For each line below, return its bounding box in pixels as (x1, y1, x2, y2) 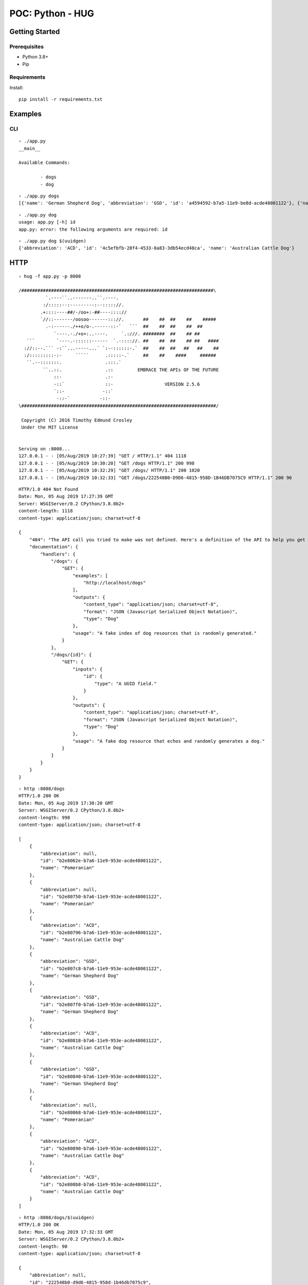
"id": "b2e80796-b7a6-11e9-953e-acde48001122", (40, 929, 162, 935)
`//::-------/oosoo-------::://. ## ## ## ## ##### (40, 317, 217, 322)
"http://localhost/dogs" (83, 580, 146, 586)
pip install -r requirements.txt (18, 97, 103, 102)
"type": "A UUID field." (94, 681, 157, 686)
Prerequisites (9, 43, 44, 50)
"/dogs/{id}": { (51, 652, 92, 657)
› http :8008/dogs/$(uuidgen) (18, 1215, 95, 1221)
